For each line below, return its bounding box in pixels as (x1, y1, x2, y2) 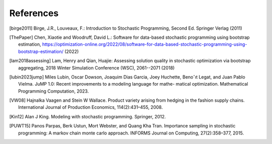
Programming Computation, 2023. (18, 88, 89, 94)
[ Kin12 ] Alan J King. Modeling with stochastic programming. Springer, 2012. (9, 113, 166, 119)
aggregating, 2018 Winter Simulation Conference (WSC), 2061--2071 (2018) (18, 64, 175, 70)
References (9, 8, 59, 19)
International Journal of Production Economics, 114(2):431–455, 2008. (18, 104, 163, 110)
